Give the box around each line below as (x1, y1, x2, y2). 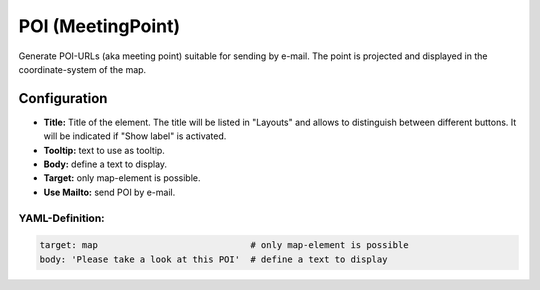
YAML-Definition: (18, 211, 105, 225)
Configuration (18, 90, 108, 107)
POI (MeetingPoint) (18, 15, 181, 37)
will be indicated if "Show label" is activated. (43, 130, 227, 142)
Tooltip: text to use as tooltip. (43, 144, 165, 156)
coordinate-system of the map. (18, 63, 147, 75)
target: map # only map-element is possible (39, 240, 409, 251)
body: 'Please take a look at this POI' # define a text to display (39, 253, 388, 265)
